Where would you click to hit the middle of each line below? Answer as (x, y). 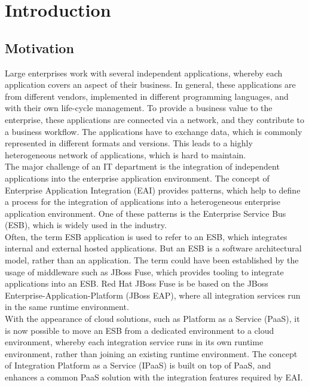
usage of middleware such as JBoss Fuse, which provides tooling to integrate (144, 271)
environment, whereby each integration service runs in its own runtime (134, 342)
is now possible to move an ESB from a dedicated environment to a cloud (140, 330)
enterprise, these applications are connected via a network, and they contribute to (154, 119)
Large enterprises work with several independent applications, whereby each (144, 73)
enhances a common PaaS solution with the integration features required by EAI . (154, 377)
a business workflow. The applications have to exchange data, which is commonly (154, 131)
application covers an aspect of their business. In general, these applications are (150, 85)
